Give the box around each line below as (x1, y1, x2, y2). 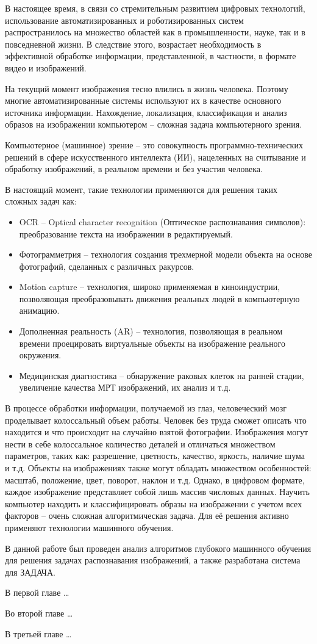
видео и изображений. (5, 61, 87, 74)
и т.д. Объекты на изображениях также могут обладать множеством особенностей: (5, 461, 312, 474)
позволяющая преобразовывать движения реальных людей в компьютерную (19, 292, 300, 305)
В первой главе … (5, 586, 69, 599)
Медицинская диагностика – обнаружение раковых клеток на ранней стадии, (19, 369, 304, 382)
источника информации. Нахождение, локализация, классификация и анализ (5, 106, 287, 118)
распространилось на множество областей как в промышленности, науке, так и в (5, 26, 305, 38)
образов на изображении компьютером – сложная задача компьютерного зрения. (5, 118, 302, 131)
